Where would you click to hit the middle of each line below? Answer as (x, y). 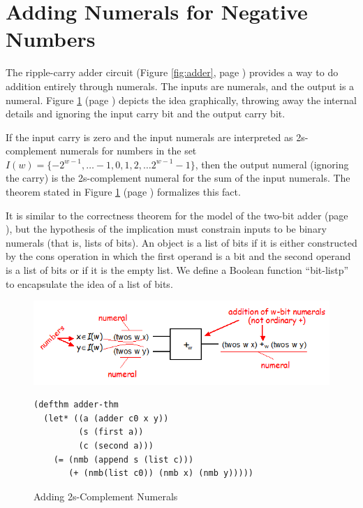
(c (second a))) (116, 446)
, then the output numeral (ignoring (272, 164)
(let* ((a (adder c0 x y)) (106, 418)
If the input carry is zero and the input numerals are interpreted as (149, 137)
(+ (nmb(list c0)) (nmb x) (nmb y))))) (161, 473)
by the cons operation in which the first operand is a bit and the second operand (178, 256)
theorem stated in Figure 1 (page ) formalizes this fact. (123, 192)
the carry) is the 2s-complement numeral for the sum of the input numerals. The (178, 178)
